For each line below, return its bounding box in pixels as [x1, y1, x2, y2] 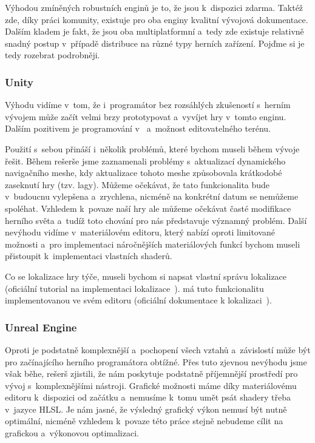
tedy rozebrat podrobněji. [5, 49, 100, 61]
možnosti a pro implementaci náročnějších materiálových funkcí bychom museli [5, 237, 300, 250]
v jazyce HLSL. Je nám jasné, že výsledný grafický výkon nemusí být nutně [5, 402, 287, 415]
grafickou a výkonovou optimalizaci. [5, 427, 139, 439]
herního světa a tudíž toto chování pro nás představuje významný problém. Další [5, 214, 307, 226]
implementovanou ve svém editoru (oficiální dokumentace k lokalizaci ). [5, 294, 272, 306]
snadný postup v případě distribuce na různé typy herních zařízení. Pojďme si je [5, 36, 305, 49]
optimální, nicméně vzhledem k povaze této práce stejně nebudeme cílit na [5, 414, 283, 427]
